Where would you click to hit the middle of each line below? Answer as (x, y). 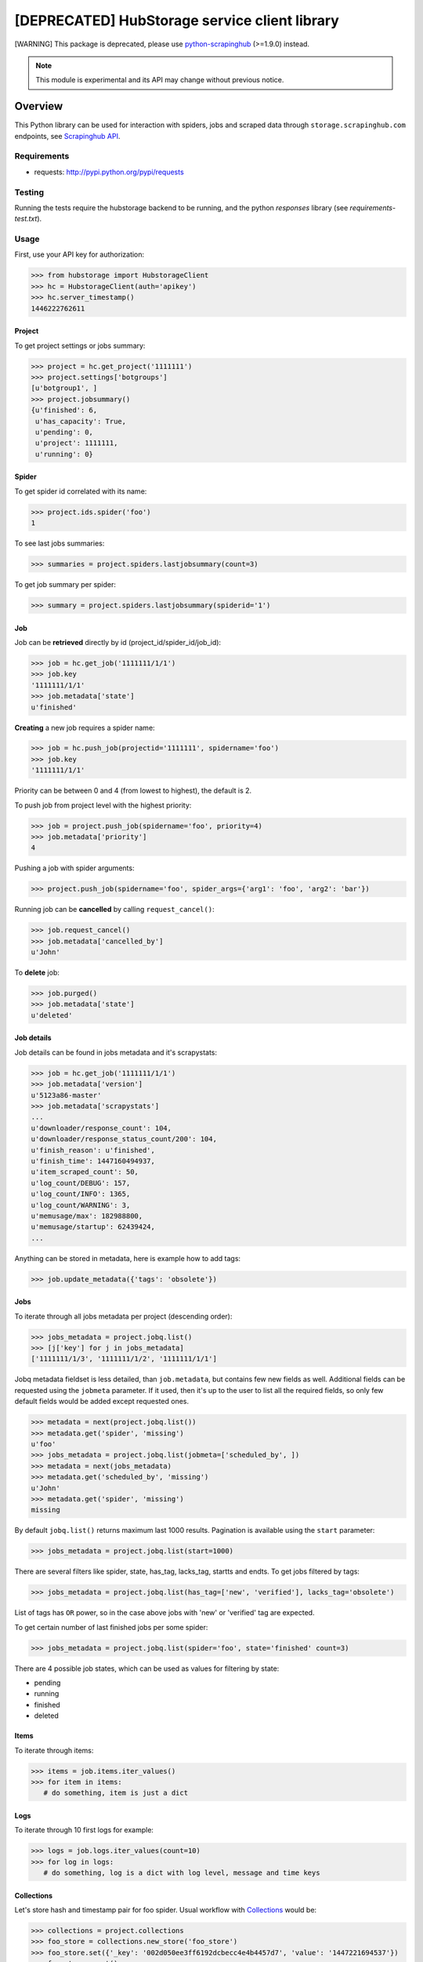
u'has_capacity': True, (81, 421)
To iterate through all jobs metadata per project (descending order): (123, 1316)
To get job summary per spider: (65, 584)
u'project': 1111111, (77, 443)
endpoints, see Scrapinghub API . (67, 136)
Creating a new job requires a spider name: (85, 728)
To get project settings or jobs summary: (80, 345)
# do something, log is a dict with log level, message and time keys (182, 1873)
